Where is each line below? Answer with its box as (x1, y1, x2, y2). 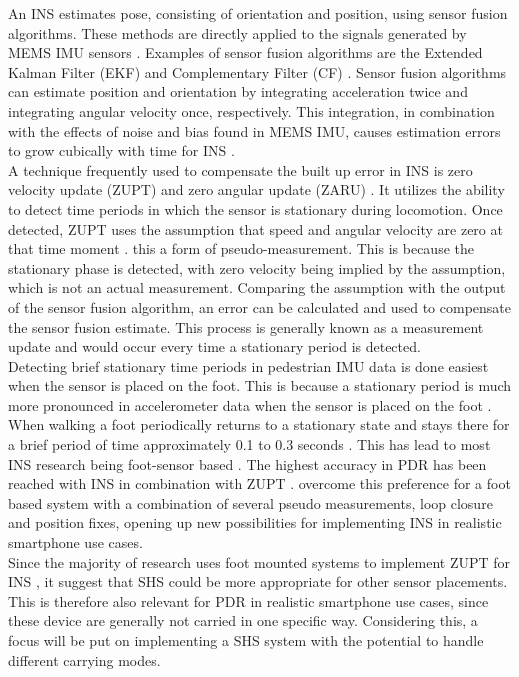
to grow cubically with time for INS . (8, 140, 235, 161)
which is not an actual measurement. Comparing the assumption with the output (8, 277, 506, 298)
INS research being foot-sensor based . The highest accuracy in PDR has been (8, 453, 487, 474)
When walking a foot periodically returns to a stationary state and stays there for (8, 414, 510, 435)
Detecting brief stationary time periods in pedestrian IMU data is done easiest (8, 355, 489, 376)
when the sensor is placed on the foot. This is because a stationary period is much (8, 375, 512, 396)
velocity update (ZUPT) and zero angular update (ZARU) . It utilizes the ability (8, 179, 505, 200)
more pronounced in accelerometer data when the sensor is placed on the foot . (8, 394, 492, 415)
